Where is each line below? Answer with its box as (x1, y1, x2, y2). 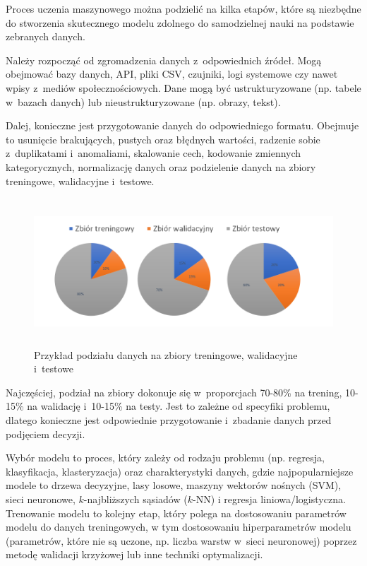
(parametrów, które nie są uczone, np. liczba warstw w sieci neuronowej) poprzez (6, 533, 357, 548)
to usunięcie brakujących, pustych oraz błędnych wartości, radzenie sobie (6, 131, 320, 146)
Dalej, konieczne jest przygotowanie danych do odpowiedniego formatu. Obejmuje (6, 118, 359, 133)
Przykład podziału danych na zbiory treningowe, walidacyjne (34, 347, 298, 362)
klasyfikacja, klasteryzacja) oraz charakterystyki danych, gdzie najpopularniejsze (6, 464, 354, 478)
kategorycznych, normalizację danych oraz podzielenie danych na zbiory (6, 159, 316, 174)
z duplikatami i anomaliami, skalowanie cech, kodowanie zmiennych (6, 146, 301, 160)
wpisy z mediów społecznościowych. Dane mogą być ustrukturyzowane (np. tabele (6, 80, 361, 95)
